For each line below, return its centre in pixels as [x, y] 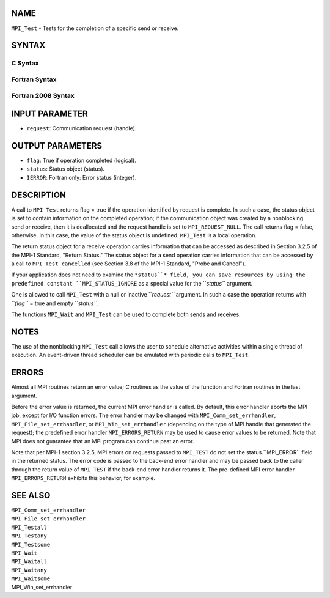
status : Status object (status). [66, 169]
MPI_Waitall [29, 562]
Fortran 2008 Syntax [43, 96]
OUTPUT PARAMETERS [57, 146]
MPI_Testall [29, 527]
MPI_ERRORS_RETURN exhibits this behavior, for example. [83, 478]
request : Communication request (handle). [82, 128]
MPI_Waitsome [31, 579]
